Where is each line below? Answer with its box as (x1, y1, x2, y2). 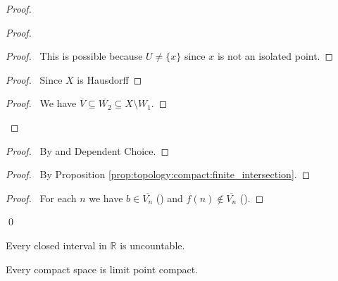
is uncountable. (120, 237, 185, 252)
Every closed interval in (6, 237, 107, 252)
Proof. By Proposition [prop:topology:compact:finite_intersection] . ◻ (6, 167, 311, 182)
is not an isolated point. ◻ (217, 49, 334, 63)
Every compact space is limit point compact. (6, 261, 198, 276)
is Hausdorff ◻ (77, 72, 142, 87)
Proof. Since (6, 72, 63, 87)
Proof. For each (6, 190, 77, 205)
